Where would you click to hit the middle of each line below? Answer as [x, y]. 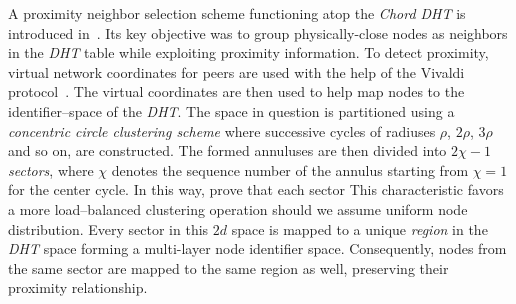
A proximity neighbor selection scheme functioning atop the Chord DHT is [237, 13]
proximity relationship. [78, 287]
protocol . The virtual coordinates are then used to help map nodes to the [236, 91]
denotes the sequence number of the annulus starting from [290, 169]
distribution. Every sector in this [108, 228]
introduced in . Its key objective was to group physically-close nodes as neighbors [258, 32]
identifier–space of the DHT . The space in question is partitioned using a [231, 110]
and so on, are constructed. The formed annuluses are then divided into [227, 150]
